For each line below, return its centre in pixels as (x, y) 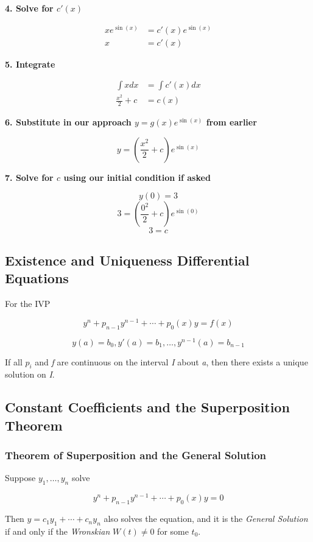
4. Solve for (29, 8)
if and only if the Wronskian (58, 531)
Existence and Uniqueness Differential (127, 260)
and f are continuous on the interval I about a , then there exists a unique (171, 361)
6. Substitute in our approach (68, 122)
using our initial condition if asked (137, 177)
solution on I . (30, 374)
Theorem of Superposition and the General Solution (136, 455)
